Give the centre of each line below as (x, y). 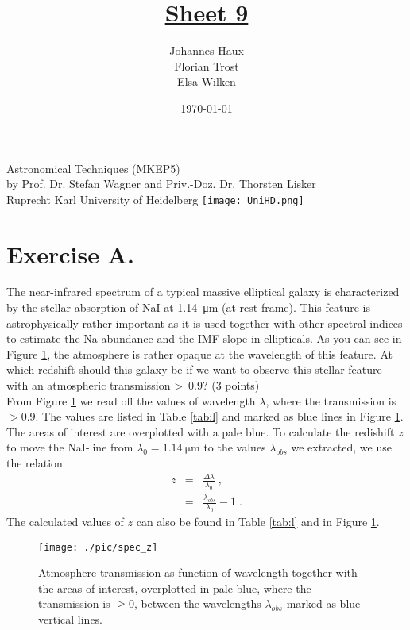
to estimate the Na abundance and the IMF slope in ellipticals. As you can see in (204, 338)
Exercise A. (70, 254)
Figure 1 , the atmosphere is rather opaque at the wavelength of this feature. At (199, 353)
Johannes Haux (207, 50)
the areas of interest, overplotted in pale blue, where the (175, 588)
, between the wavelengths (197, 603)
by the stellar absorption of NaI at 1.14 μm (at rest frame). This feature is (189, 307)
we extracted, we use (341, 447)
